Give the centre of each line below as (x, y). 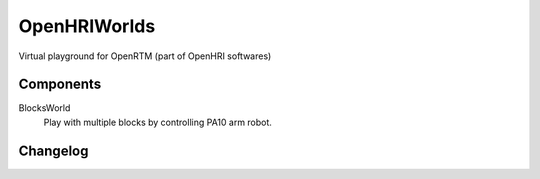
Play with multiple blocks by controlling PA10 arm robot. (157, 122)
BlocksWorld (44, 108)
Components (60, 84)
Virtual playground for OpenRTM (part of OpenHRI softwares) (145, 56)
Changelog (53, 150)
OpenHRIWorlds (87, 26)
